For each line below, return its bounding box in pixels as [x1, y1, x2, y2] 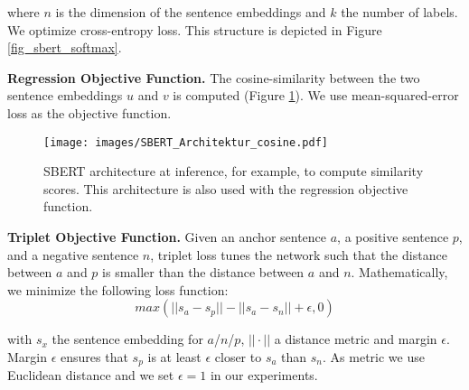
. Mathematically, [351, 263, 448, 282]
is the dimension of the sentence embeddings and [55, 3, 326, 21]
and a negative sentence [7, 245, 139, 264]
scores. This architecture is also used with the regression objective [43, 179, 408, 198]
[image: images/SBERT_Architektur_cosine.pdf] [43, 135, 328, 149]
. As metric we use [323, 347, 425, 366]
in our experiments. [210, 366, 318, 385]
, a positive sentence [337, 227, 449, 246]
